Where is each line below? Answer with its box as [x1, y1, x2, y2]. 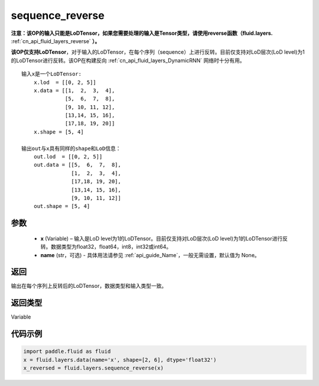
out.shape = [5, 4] [33, 203, 90, 210]
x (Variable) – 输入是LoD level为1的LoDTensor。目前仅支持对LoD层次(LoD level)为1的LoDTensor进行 [40, 235, 283, 242]
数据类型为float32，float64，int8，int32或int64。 [50, 243, 172, 251]
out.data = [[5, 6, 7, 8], [33, 161, 121, 168]
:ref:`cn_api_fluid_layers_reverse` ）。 [11, 37, 100, 44]
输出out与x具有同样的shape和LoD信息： [21, 145, 121, 152]
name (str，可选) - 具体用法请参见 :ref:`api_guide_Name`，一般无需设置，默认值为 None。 [40, 251, 260, 258]
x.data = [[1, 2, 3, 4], [33, 87, 115, 94]
